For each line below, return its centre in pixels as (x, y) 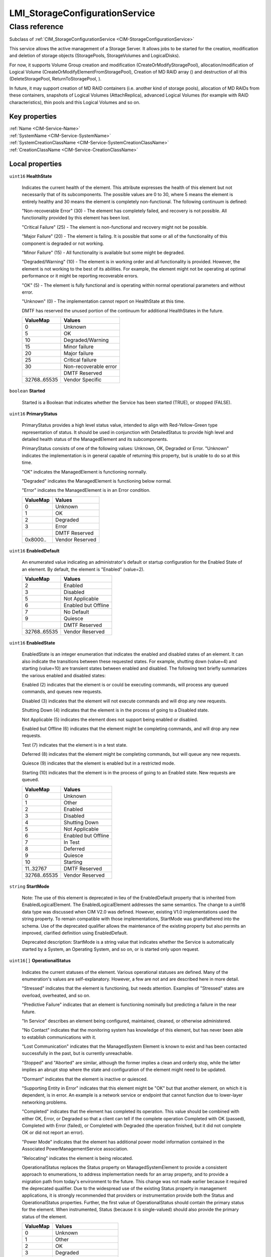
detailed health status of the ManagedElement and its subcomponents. (95, 439)
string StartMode (29, 886)
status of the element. (44, 1216)
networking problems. (44, 1102)
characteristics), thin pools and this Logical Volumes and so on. (75, 102)
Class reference (36, 27)
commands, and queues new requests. (62, 692)
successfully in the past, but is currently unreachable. (77, 1053)
